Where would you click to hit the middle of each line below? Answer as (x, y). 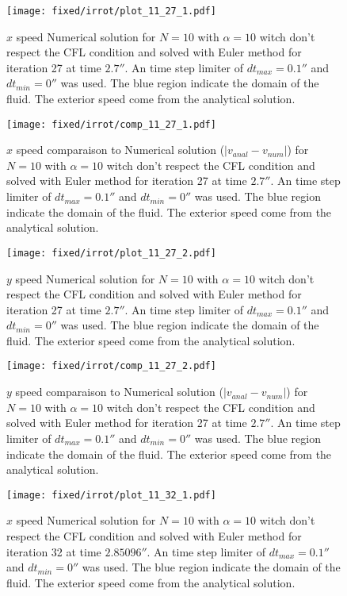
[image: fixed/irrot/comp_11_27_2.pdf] (111, 366)
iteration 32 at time (54, 551)
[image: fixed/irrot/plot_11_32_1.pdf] (111, 495)
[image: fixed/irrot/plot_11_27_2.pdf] (111, 253)
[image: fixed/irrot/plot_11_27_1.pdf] (111, 11)
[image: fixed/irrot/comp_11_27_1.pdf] (111, 124)
